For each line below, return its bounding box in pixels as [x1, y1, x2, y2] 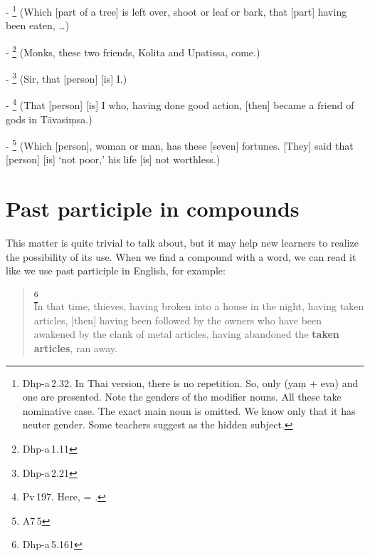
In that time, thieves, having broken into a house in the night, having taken [33, 299, 364, 314]
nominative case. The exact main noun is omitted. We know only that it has [22, 403, 356, 418]
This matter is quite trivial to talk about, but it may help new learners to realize [6, 235, 359, 250]
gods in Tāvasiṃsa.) [6, 111, 92, 126]
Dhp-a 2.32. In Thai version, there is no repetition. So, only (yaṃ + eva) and [22, 375, 359, 390]
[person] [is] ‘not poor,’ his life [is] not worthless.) [6, 152, 221, 167]
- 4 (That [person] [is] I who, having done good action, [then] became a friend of [6, 96, 354, 112]
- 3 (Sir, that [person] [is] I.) [6, 69, 127, 86]
